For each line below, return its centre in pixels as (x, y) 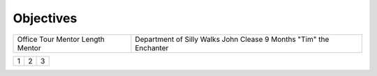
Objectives (45, 18)
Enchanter (152, 47)
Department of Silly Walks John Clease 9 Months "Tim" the (232, 39)
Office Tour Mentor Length (61, 39)
